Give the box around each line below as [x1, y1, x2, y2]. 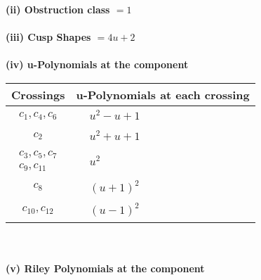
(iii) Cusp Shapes [6, 30, 91, 44]
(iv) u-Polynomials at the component [6, 57, 189, 72]
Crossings [11, 86, 65, 103]
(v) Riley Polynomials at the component [6, 261, 205, 275]
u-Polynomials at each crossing [76, 86, 250, 103]
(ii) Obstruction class [6, 2, 110, 16]
